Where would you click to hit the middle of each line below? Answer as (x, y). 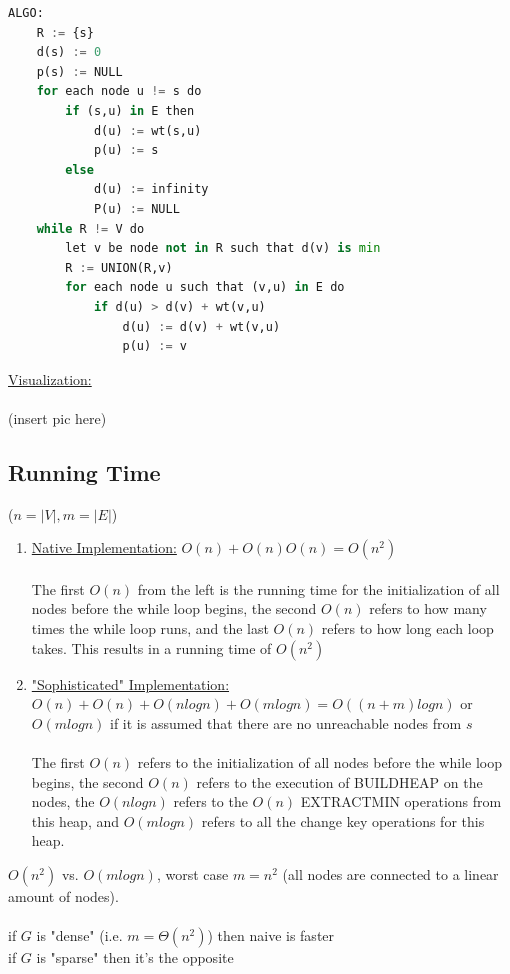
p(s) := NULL (79, 71)
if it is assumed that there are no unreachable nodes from (285, 722)
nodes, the (63, 801)
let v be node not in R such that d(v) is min (223, 248)
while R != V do (90, 228)
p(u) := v (154, 346)
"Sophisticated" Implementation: (130, 683)
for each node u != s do (119, 91)
